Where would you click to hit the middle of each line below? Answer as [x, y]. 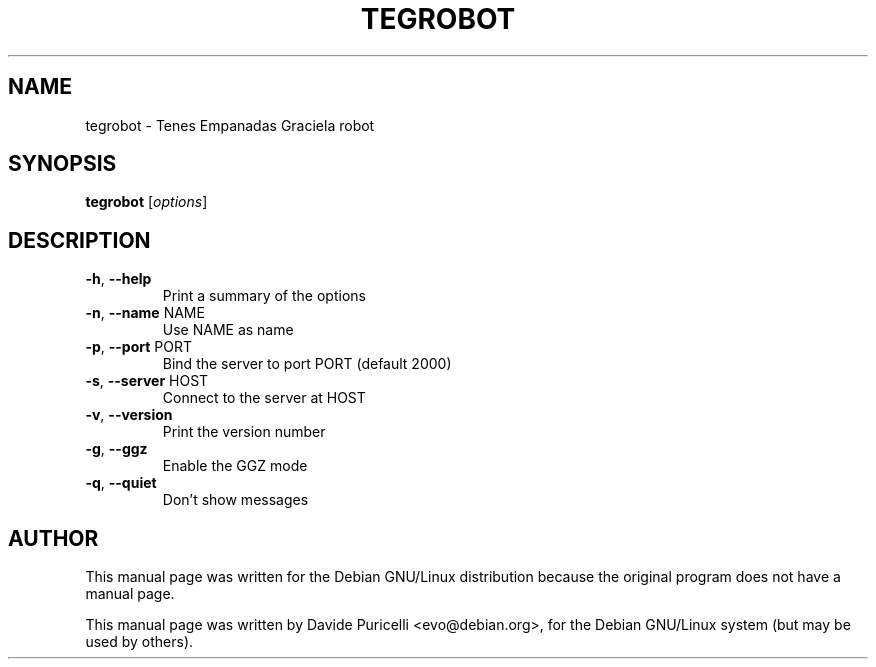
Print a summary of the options [264, 296]
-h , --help [118, 279]
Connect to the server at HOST [264, 398]
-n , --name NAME [145, 313]
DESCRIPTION [79, 240]
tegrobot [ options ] [146, 202]
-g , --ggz [116, 449]
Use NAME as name [228, 330]
